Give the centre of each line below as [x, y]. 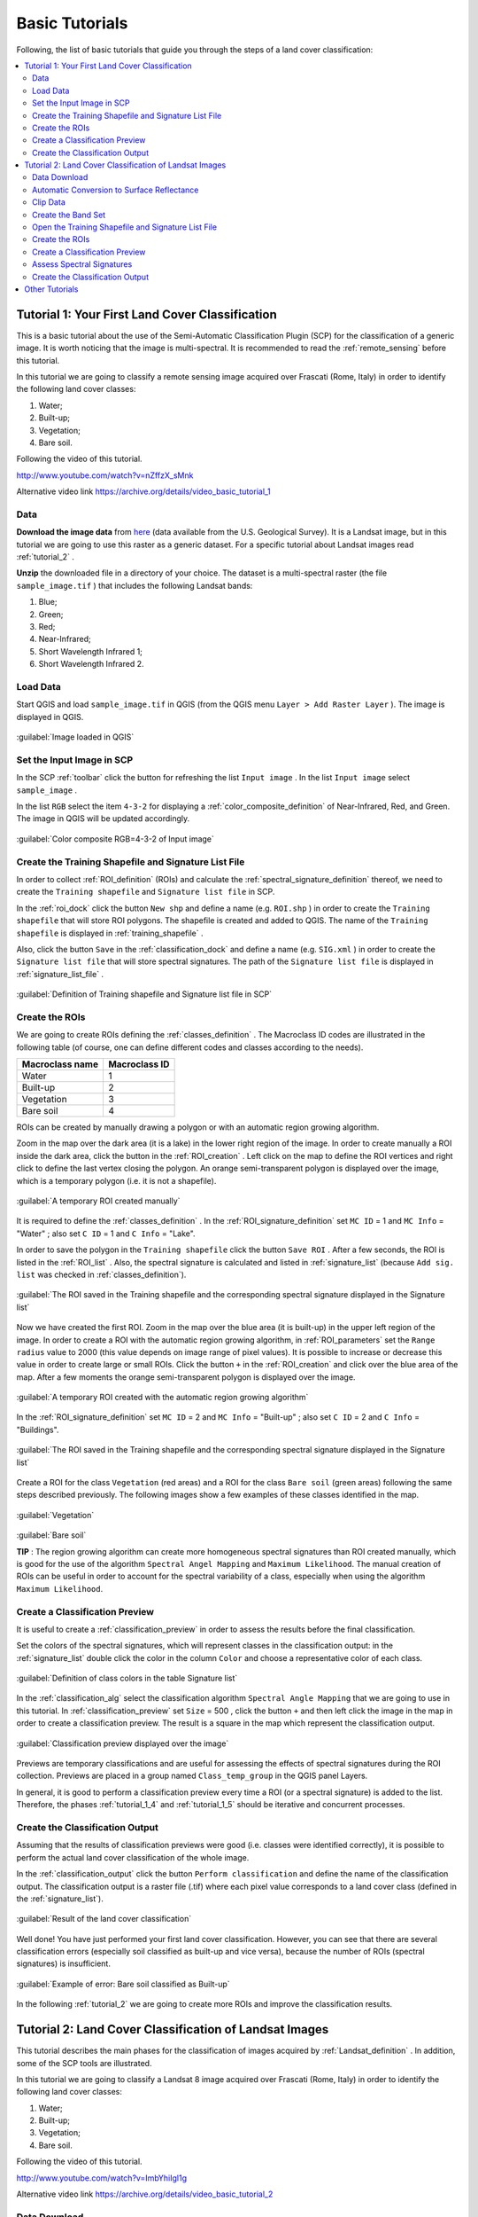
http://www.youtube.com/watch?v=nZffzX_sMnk [105, 475]
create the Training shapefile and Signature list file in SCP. [146, 892]
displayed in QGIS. [50, 717]
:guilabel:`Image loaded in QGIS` [75, 737]
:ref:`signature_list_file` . [60, 974]
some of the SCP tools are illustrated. [84, 2063]
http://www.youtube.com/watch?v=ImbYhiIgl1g [102, 2178]
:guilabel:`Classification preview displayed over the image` [123, 1743]
